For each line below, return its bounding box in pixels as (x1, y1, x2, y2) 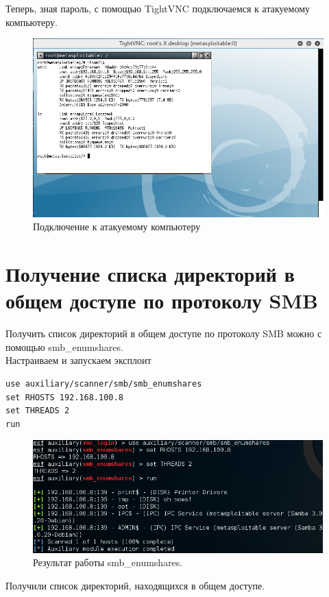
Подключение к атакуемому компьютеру (33, 219, 201, 234)
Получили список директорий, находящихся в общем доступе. (5, 578, 265, 593)
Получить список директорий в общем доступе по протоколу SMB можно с (5, 326, 322, 341)
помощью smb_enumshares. (5, 339, 123, 354)
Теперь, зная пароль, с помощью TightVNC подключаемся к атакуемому (5, 1, 310, 15)
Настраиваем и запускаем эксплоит (5, 353, 151, 367)
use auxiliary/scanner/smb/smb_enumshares (5, 378, 202, 389)
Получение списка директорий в (5, 260, 295, 288)
